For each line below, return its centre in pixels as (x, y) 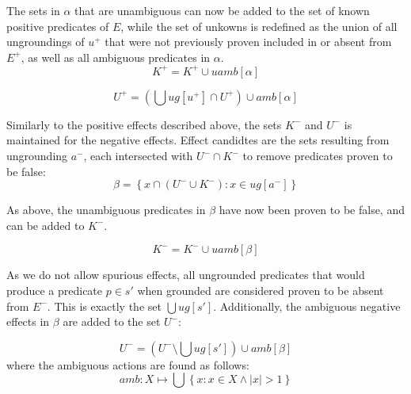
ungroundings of (46, 42)
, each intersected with (138, 156)
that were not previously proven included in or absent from (248, 42)
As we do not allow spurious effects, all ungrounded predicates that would (186, 275)
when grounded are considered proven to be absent (261, 291)
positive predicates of (58, 26)
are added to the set (112, 321)
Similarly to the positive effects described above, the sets (144, 124)
